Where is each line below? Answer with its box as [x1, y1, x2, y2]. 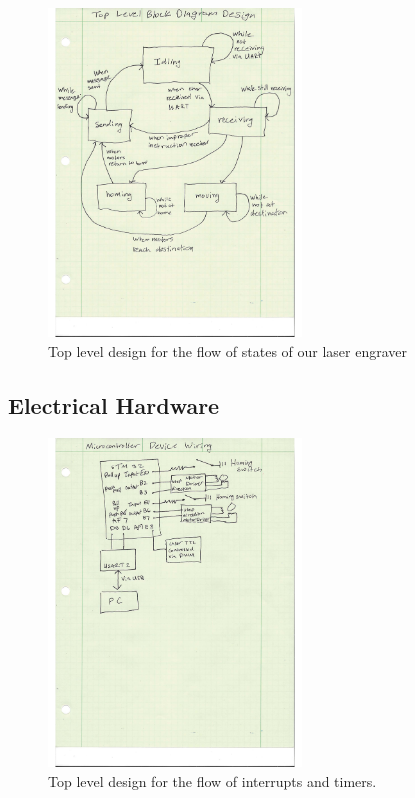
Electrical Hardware [8, 389, 220, 420]
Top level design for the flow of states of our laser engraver [48, 340, 408, 361]
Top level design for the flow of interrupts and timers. [48, 770, 377, 791]
